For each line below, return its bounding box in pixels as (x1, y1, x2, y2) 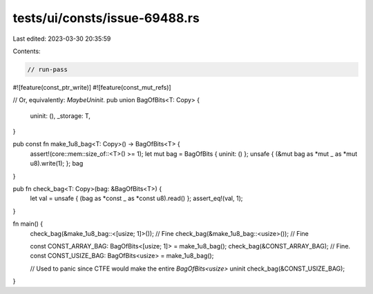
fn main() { (12, 219, 44, 228)
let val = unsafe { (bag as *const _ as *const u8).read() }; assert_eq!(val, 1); (30, 194, 243, 203)
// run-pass (27, 66, 68, 73)
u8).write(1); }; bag (30, 159, 84, 168)
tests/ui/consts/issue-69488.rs (12, 10, 200, 26)
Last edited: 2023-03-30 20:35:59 (12, 35, 111, 43)
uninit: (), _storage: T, (30, 111, 91, 120)
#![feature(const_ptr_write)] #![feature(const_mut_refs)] (12, 83, 172, 91)
